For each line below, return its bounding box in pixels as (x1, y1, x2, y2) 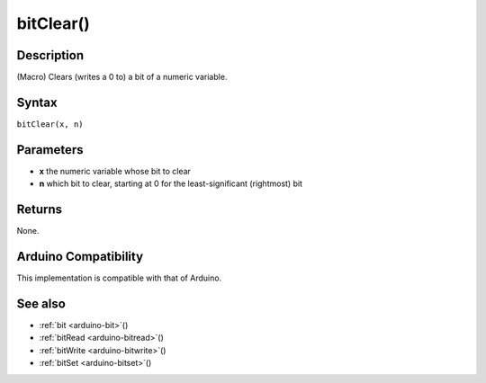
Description (16, 48, 85, 63)
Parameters (16, 142, 84, 157)
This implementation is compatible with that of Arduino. (16, 272, 222, 283)
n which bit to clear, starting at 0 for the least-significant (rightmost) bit (39, 178, 303, 189)
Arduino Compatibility (16, 248, 144, 264)
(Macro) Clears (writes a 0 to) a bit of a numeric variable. (16, 72, 228, 83)
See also (16, 296, 67, 311)
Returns (16, 202, 63, 218)
